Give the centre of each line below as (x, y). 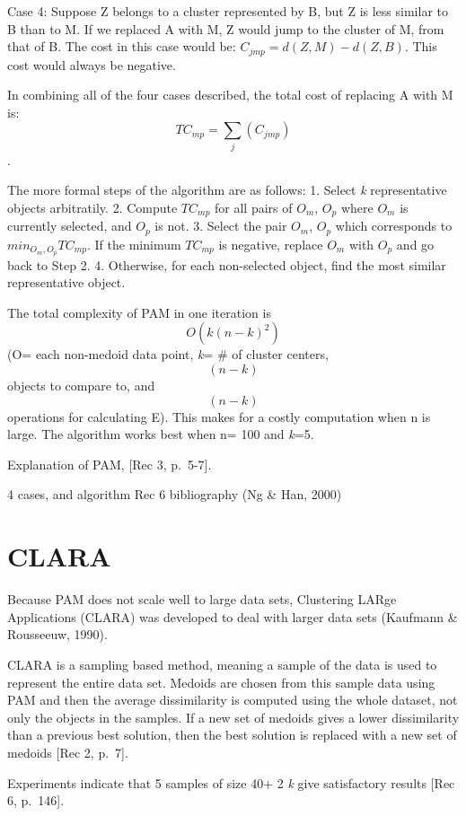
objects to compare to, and (81, 386)
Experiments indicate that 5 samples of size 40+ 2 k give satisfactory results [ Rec (231, 782)
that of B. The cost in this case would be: (122, 46)
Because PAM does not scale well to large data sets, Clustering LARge (202, 599)
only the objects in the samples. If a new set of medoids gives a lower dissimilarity (233, 717)
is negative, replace (271, 244)
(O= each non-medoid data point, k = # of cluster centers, (168, 354)
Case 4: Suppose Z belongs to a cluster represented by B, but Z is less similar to (228, 11)
